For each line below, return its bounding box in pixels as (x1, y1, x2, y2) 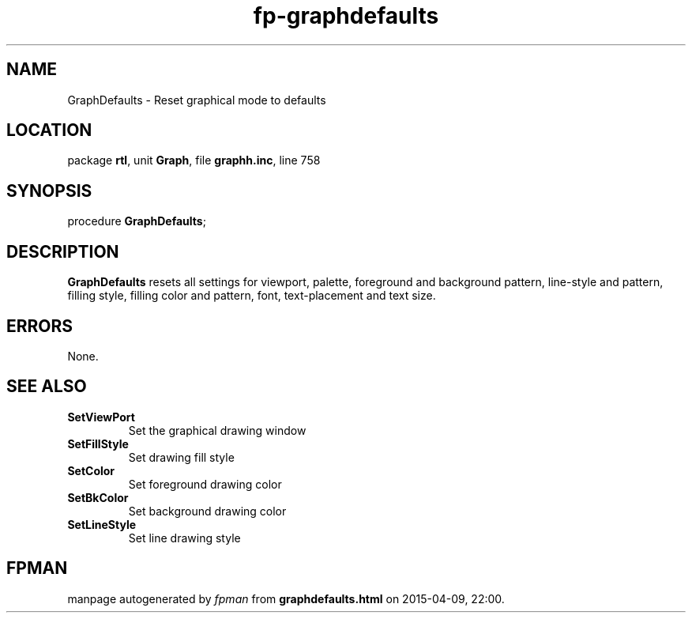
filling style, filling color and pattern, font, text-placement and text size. (67, 289, 436, 303)
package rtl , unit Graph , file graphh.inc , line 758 (67, 153, 321, 168)
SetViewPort (67, 410, 135, 424)
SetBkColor (67, 490, 129, 504)
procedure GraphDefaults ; (67, 214, 206, 228)
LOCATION (6, 120, 92, 141)
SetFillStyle (67, 436, 129, 451)
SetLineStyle (67, 517, 137, 531)
